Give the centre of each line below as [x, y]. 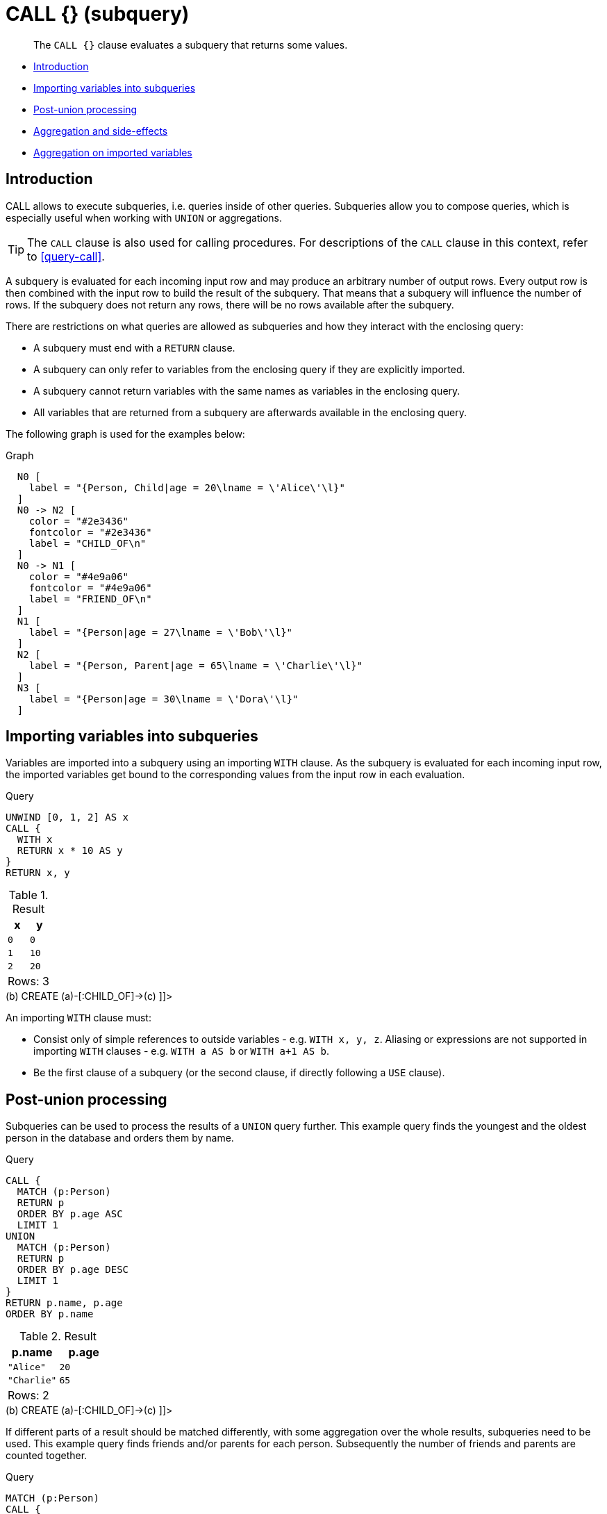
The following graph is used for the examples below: [125, 434]
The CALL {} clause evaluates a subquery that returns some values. [191, 44]
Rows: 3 [28, 981]
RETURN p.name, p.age [64, 1303]
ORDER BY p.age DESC [73, 1270]
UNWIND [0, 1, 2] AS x [67, 817]
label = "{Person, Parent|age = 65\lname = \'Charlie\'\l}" [196, 665]
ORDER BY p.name [50, 1314]
